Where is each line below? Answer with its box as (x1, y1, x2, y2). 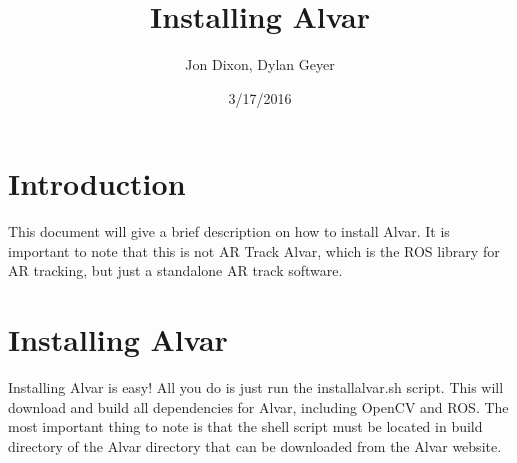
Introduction (8, 163, 186, 204)
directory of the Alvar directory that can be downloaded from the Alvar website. (8, 435, 502, 456)
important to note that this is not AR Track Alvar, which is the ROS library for (8, 240, 500, 261)
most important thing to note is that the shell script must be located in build (8, 416, 483, 437)
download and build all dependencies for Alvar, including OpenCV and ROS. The (8, 396, 509, 417)
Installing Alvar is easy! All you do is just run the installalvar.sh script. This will (8, 377, 504, 398)
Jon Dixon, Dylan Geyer (185, 54, 335, 75)
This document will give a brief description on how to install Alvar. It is (8, 221, 450, 242)
